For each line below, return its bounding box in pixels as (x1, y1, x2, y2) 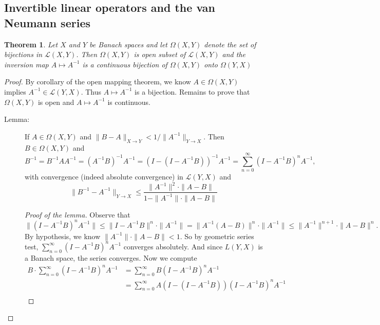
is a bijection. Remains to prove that (135, 86, 250, 97)
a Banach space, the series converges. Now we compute (25, 252, 197, 263)
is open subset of (134, 49, 186, 60)
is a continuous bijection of (82, 59, 167, 69)
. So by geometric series (180, 230, 254, 241)
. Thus (81, 86, 102, 97)
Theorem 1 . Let (4, 39, 58, 49)
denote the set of (204, 39, 256, 49)
